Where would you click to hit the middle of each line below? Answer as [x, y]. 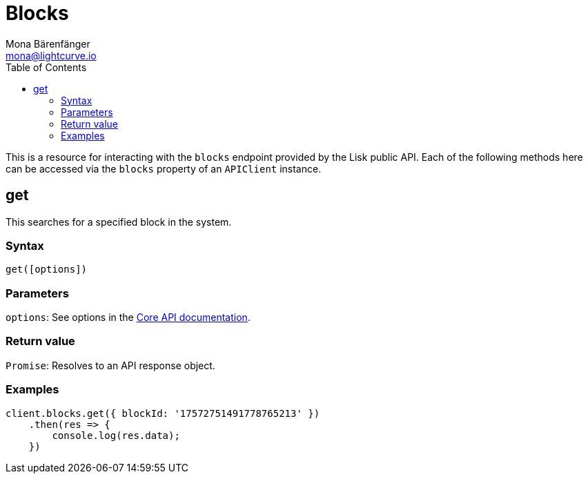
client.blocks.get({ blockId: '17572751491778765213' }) [163, 413]
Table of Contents [46, 67]
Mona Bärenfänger [48, 43]
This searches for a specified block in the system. [119, 222]
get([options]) [47, 270]
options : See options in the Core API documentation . [128, 317]
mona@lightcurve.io [51, 55]
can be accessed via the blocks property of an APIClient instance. [164, 168]
